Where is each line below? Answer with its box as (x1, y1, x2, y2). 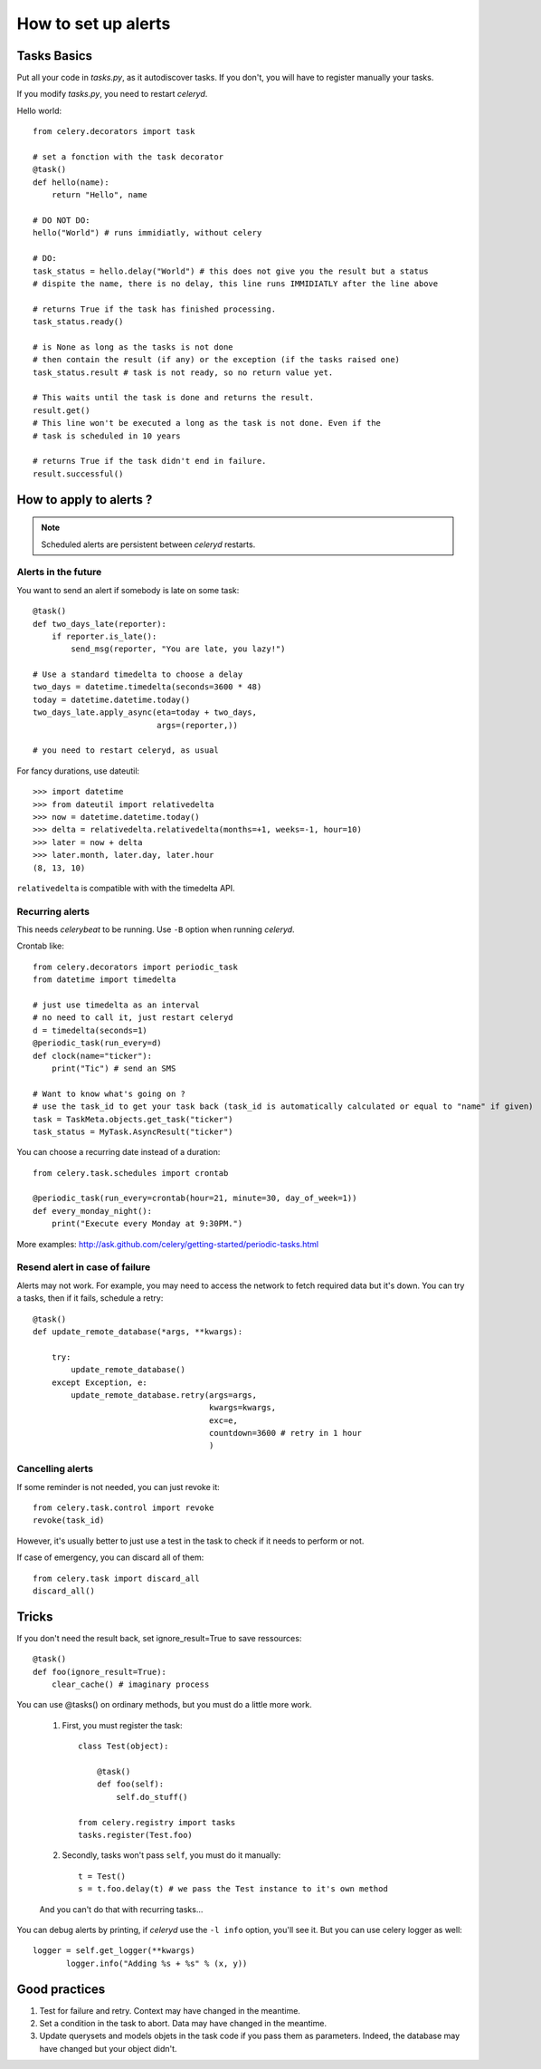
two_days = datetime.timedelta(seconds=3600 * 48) (33, 682, 262, 692)
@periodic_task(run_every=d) (33, 1038, 162, 1048)
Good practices (16, 1981, 106, 1997)
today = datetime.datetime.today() (33, 694, 191, 705)
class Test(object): (78, 1741, 169, 1752)
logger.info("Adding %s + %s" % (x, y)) (66, 1958, 248, 1968)
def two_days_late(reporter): (33, 619, 167, 629)
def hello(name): (33, 177, 109, 188)
